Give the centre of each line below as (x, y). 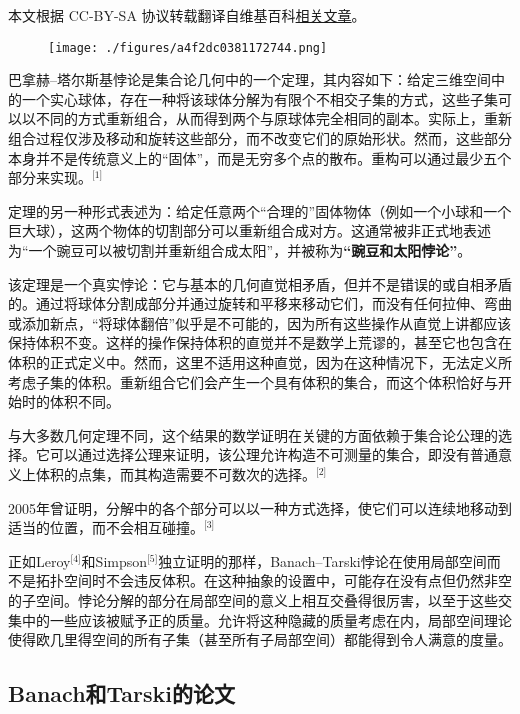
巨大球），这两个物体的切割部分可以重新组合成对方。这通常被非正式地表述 (249, 230)
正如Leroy (39, 560)
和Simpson (114, 560)
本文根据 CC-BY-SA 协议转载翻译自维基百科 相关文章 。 (187, 15)
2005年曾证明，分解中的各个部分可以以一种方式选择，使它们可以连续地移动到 (260, 507)
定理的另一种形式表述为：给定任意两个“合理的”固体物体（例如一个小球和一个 (260, 210)
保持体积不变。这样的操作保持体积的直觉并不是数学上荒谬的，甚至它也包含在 (260, 342)
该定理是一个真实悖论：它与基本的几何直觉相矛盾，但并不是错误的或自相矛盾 (260, 283)
